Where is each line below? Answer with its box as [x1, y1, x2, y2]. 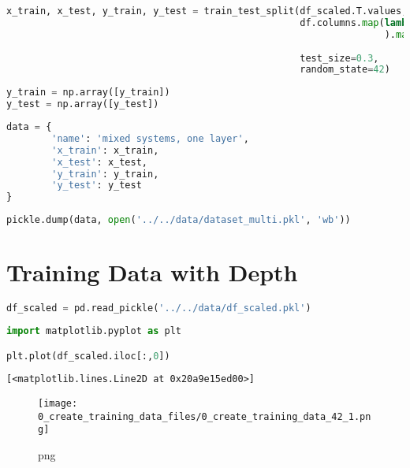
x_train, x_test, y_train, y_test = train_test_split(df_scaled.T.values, [6, 6, 408, 17]
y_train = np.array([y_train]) [6, 87, 170, 98]
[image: [38, 398, 78, 410]
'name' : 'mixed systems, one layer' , [51, 132, 249, 144]
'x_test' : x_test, [51, 156, 147, 168]
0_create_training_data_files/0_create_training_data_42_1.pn [38, 410, 371, 422]
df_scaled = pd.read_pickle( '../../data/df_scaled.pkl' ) [6, 303, 311, 314]
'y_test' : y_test [51, 180, 142, 191]
